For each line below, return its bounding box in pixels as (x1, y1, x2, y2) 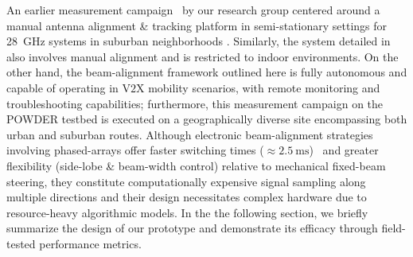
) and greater (309, 142, 379, 158)
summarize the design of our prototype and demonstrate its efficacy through (6, 220, 378, 236)
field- (381, 220, 406, 236)
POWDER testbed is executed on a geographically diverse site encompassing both (6, 111, 407, 127)
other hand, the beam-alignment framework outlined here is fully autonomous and (6, 64, 407, 80)
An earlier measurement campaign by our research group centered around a (6, 2, 380, 18)
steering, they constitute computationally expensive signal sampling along (6, 173, 366, 189)
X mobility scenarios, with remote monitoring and (136, 79, 380, 95)
